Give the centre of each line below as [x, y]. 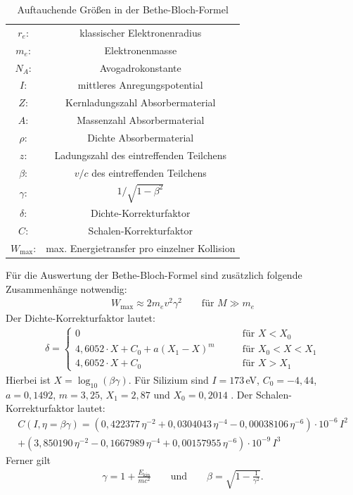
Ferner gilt [28, 459]
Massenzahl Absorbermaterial [141, 120]
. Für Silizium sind [168, 379]
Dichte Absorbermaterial [141, 137]
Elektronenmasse [141, 50]
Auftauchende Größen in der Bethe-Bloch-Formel [123, 9]
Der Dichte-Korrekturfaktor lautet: [81, 318]
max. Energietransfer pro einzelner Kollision [141, 247]
